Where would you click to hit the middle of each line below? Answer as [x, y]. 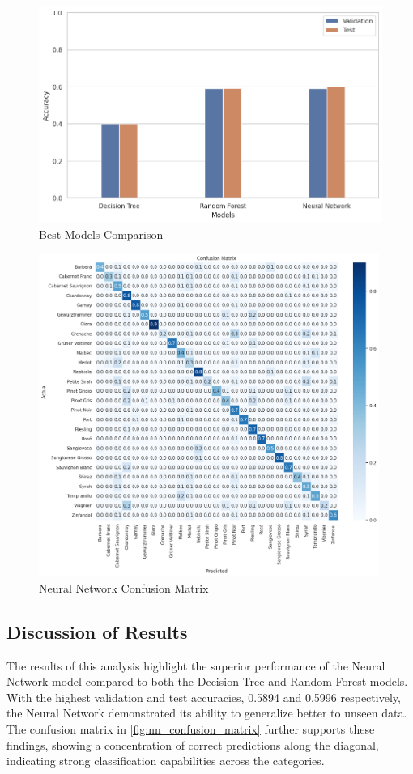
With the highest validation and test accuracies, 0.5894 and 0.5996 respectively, [204, 697]
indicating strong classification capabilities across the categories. [166, 761]
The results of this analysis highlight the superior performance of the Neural [196, 665]
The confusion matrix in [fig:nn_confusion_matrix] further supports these [191, 729]
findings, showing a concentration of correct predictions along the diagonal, [193, 744]
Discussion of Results [97, 631]
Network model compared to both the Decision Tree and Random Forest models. [207, 681]
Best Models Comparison [101, 234]
